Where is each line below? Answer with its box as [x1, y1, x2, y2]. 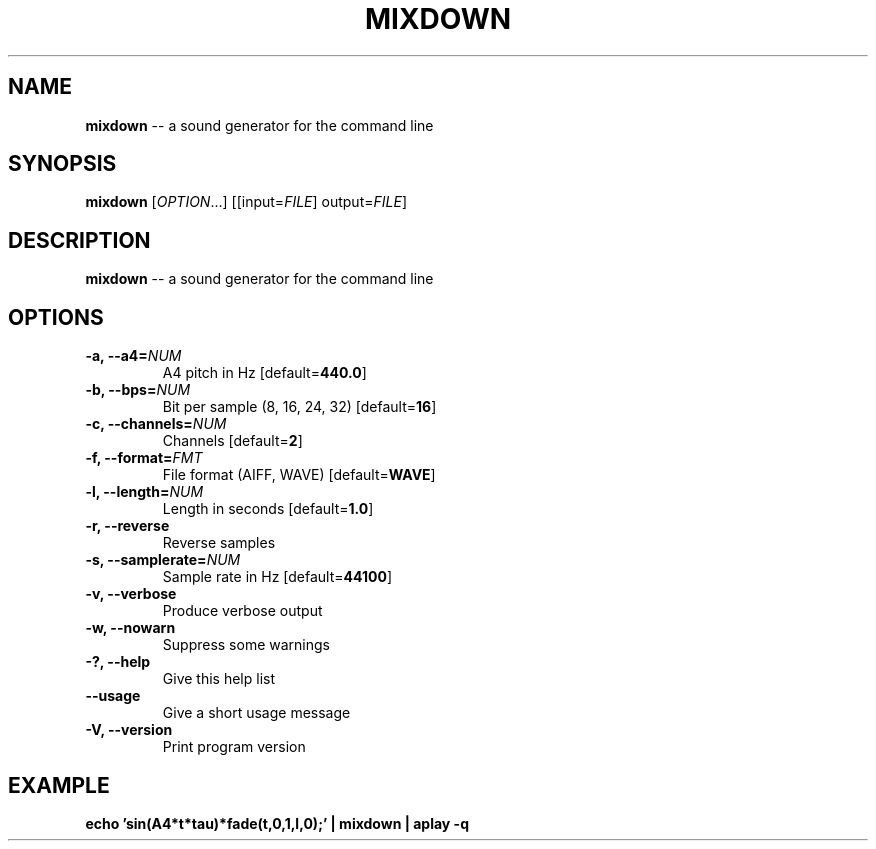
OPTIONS [8, 304, 104, 330]
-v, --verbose [85, 585, 177, 603]
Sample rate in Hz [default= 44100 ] [162, 568, 392, 586]
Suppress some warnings [162, 636, 330, 654]
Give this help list [162, 670, 275, 688]
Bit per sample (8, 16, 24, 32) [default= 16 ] [162, 398, 437, 416]
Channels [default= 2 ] [162, 432, 303, 450]
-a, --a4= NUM [85, 347, 182, 365]
